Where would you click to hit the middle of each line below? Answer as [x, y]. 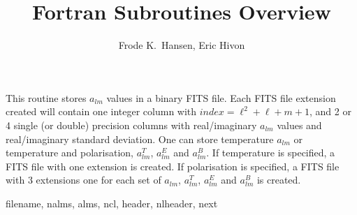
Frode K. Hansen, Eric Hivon [182, 45]
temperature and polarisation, [70, 153]
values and [299, 125]
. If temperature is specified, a [271, 153]
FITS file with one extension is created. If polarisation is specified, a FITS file [173, 166]
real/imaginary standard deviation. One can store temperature [140, 139]
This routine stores [46, 97]
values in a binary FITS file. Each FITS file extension [221, 97]
